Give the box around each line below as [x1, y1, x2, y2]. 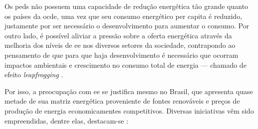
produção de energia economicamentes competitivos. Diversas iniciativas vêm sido [4, 105, 254, 116]
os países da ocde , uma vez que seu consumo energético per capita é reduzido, [4, 10, 243, 21]
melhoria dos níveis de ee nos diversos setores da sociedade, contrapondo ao [4, 40, 236, 50]
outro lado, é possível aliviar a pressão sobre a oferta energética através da [4, 30, 232, 40]
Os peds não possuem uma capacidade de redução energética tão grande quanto [4, 1, 249, 11]
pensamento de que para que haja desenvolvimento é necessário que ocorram [4, 49, 239, 60]
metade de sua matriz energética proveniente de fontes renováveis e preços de [4, 96, 240, 106]
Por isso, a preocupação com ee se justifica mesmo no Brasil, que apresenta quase [4, 86, 253, 96]
